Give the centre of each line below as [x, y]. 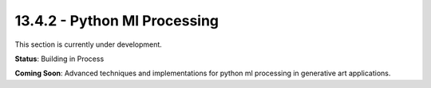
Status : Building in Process [59, 59]
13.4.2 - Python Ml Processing [117, 21]
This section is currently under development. [89, 44]
